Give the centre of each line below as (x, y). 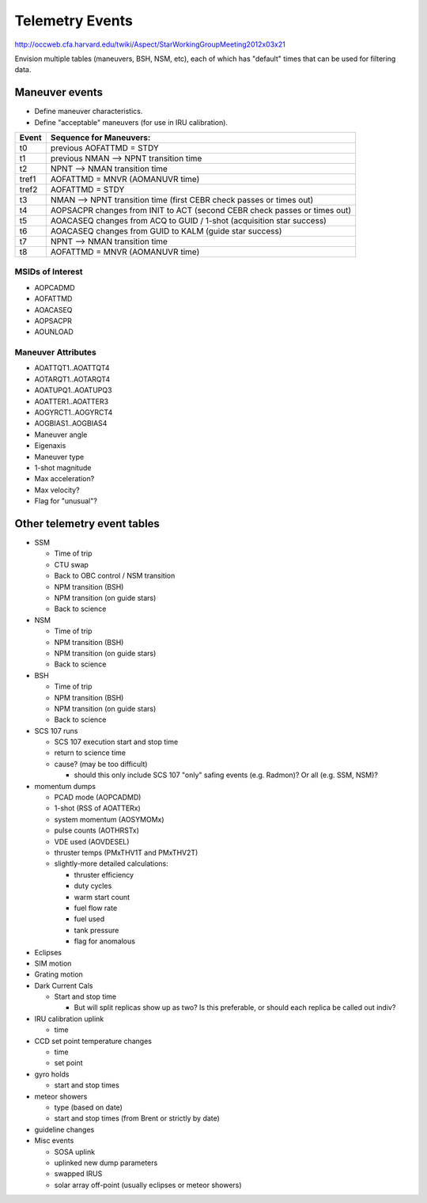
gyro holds (52, 1074)
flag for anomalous (105, 941)
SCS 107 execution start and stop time (116, 742)
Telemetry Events (74, 21)
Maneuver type (59, 457)
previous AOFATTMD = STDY (105, 148)
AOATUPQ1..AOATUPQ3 (73, 390)
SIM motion (53, 963)
